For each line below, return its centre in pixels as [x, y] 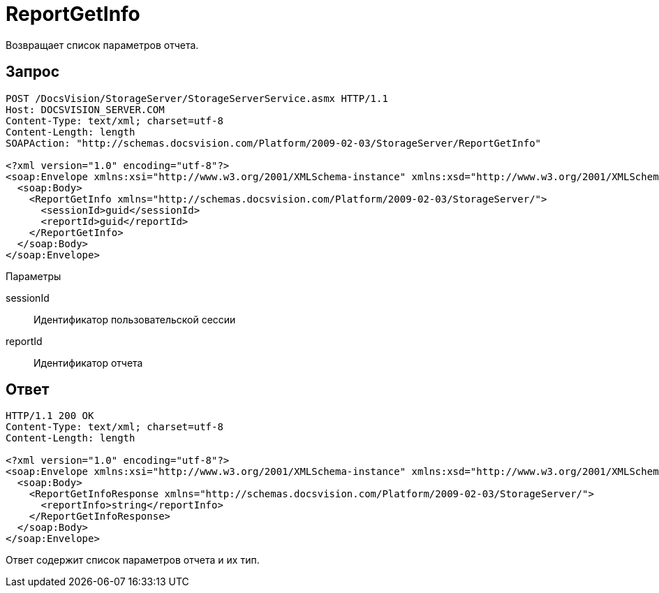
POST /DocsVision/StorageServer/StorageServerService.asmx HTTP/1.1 [197, 98]
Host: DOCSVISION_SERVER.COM [85, 109]
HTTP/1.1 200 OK [50, 416]
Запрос [33, 72]
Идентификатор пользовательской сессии [135, 319]
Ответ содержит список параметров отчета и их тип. [133, 560]
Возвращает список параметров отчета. [102, 45]
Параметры [34, 276]
